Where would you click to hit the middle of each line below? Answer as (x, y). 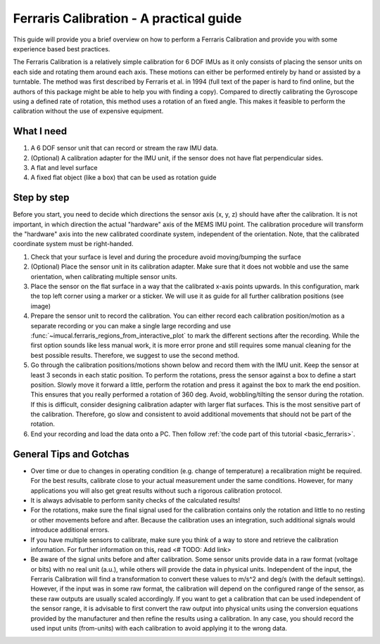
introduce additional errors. (70, 530)
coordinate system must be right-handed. (73, 244)
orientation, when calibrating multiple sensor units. (104, 276)
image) (41, 306)
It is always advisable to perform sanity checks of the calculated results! (135, 500)
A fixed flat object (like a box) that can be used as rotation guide (123, 178)
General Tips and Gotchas (71, 454)
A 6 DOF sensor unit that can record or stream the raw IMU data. (124, 148)
